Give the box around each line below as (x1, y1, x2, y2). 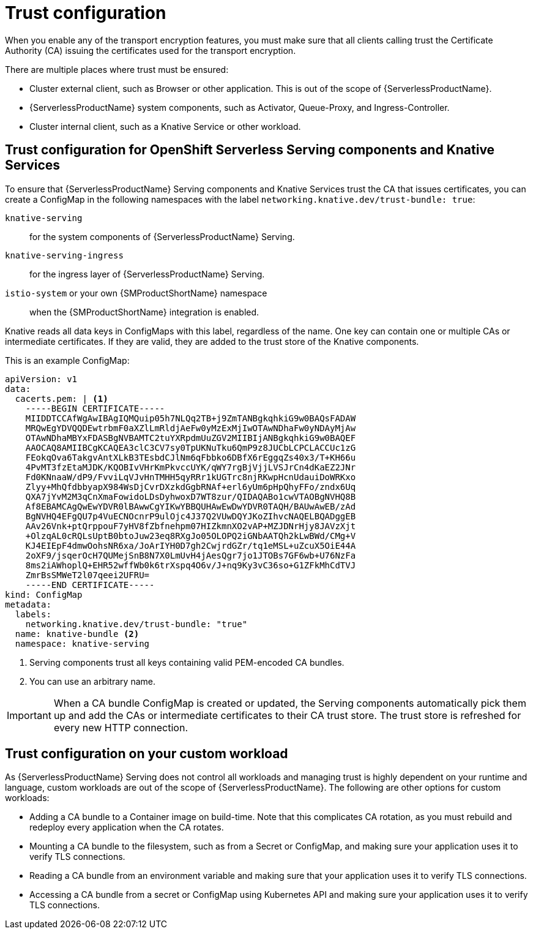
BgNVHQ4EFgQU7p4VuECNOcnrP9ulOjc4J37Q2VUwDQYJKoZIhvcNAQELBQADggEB (25, 511, 356, 521)
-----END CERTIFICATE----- (25, 579, 155, 590)
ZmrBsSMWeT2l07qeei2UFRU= (25, 570, 150, 580)
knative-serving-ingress (5, 250, 124, 260)
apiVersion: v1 (5, 374, 78, 384)
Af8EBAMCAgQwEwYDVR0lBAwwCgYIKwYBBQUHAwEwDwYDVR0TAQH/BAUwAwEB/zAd (25, 501, 356, 511)
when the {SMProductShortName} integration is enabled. (29, 306, 259, 317)
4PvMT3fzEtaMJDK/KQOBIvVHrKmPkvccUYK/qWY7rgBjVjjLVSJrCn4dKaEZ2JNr (25, 462, 356, 472)
